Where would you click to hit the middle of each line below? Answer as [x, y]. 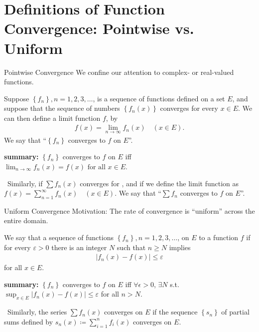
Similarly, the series [37, 312]
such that [131, 247]
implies [180, 247]
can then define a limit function [52, 118]
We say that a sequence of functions [59, 237]
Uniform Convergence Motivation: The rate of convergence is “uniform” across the [129, 210]
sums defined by [29, 321]
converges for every [189, 108]
